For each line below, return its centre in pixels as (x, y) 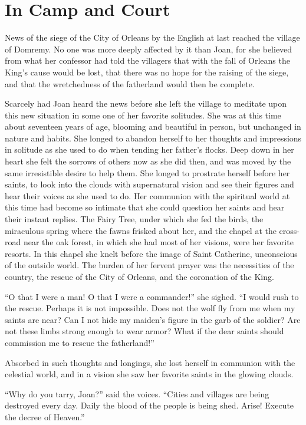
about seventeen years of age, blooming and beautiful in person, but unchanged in (153, 126)
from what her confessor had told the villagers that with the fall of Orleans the (147, 60)
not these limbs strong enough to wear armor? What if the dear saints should (144, 331)
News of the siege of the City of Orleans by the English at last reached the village (152, 37)
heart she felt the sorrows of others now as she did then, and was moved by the (148, 161)
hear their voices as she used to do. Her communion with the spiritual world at (147, 195)
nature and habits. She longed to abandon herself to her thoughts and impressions (153, 138)
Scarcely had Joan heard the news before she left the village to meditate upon (146, 103)
